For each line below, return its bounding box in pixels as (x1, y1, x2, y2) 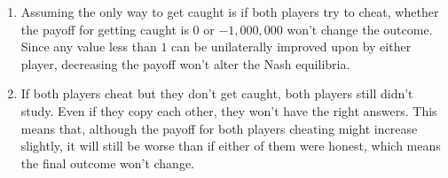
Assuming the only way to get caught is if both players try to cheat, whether (20, 3, 439, 20)
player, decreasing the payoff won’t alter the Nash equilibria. (20, 54, 350, 73)
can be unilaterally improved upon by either (171, 37, 412, 56)
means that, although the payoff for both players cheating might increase (20, 119, 418, 137)
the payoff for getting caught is (20, 19, 189, 38)
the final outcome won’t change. (20, 153, 195, 172)
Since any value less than (20, 37, 157, 56)
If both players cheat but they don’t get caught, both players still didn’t (20, 84, 413, 103)
